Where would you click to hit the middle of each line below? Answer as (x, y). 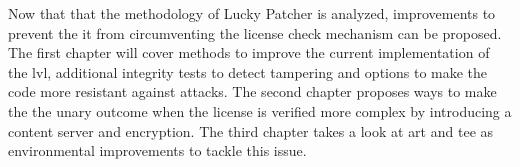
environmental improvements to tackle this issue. (157, 150)
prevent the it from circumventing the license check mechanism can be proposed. (255, 32)
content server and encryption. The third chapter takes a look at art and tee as (251, 130)
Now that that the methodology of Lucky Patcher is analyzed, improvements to (252, 13)
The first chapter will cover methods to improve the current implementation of (249, 52)
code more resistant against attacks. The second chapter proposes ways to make (252, 91)
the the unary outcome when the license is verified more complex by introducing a (260, 110)
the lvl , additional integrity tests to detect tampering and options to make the (248, 71)
